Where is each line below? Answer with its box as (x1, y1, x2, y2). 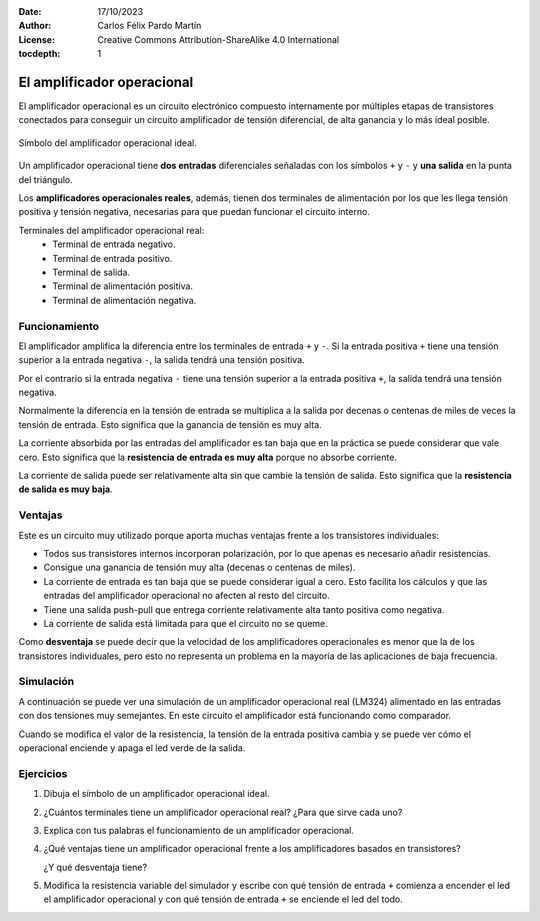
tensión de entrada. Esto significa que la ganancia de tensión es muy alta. (18, 418, 322, 430)
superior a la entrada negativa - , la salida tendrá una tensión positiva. (18, 354, 305, 366)
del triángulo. (18, 173, 74, 185)
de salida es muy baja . (18, 483, 114, 495)
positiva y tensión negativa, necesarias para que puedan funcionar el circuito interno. (18, 206, 370, 218)
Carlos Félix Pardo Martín (97, 20, 202, 32)
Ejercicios (18, 766, 68, 780)
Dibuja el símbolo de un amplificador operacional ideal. (43, 788, 270, 800)
